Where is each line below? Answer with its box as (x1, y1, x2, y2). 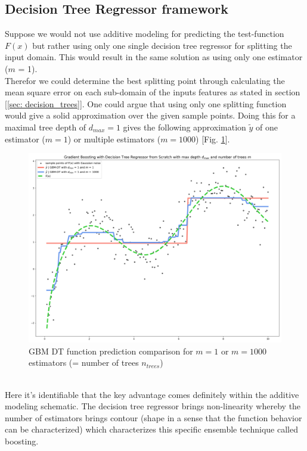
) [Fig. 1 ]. (196, 132, 230, 145)
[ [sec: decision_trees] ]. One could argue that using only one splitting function (5, 97, 287, 110)
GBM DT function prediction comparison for (29, 344, 193, 357)
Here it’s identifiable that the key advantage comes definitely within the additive (5, 388, 299, 400)
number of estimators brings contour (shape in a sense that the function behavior (5, 411, 302, 424)
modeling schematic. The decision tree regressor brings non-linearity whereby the (5, 400, 301, 412)
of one (256, 120, 278, 133)
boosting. (5, 434, 39, 447)
